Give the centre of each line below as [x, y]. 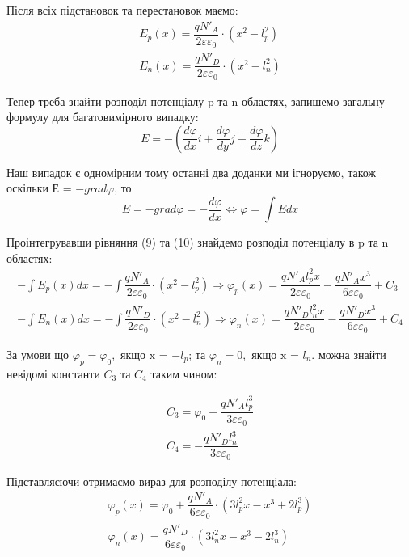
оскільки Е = [39, 188]
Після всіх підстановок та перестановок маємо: [122, 10]
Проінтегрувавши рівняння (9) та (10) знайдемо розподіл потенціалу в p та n [198, 242]
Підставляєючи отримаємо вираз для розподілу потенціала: [152, 481]
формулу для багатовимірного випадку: [103, 117]
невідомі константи [53, 373]
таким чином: [184, 373]
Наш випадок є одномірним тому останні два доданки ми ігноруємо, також [192, 172]
